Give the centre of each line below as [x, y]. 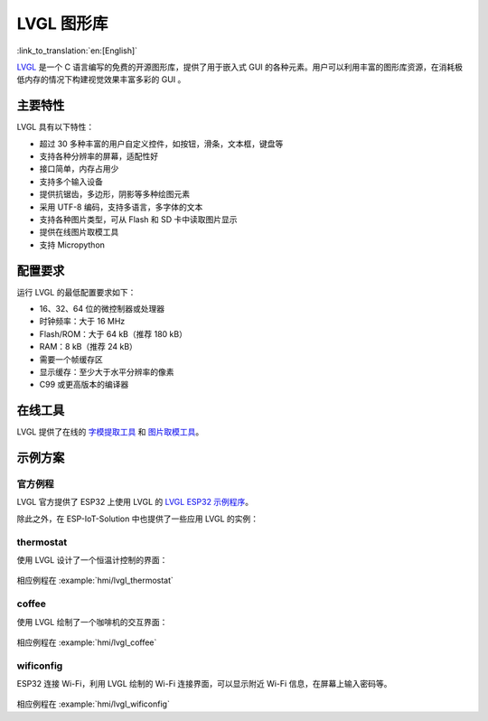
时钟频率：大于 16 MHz [82, 322]
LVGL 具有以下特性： [56, 127]
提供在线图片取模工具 [79, 232]
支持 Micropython [72, 245]
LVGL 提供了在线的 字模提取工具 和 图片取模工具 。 [110, 432]
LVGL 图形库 [62, 23]
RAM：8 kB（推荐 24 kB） [88, 347]
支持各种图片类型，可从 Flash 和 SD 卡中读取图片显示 [139, 219]
